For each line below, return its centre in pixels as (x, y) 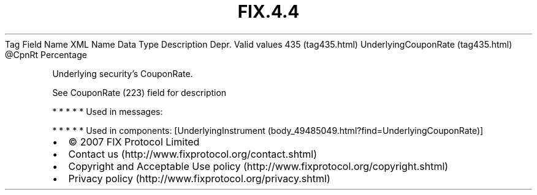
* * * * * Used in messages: (108, 111)
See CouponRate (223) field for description (139, 92)
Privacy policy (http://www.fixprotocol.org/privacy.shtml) (199, 178)
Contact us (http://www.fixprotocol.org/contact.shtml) (193, 154)
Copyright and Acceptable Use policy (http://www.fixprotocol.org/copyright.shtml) (258, 166)
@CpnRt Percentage (46, 54)
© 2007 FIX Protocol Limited (134, 142)
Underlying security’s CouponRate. (123, 73)
